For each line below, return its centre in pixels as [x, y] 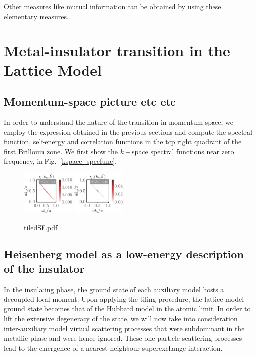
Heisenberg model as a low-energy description [124, 254]
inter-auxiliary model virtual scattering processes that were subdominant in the [124, 328]
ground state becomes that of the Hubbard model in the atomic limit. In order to [127, 309]
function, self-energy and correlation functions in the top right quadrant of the [123, 142]
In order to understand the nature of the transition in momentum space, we [119, 122]
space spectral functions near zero [183, 151]
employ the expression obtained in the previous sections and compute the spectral [128, 132]
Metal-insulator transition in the [117, 50]
